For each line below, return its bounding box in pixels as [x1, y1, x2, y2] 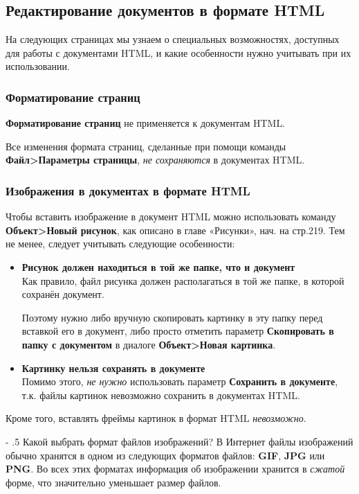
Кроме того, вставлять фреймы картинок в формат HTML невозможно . [6, 411, 306, 425]
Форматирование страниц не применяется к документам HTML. [6, 116, 286, 130]
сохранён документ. [21, 287, 104, 301]
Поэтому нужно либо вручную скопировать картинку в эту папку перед [21, 310, 323, 324]
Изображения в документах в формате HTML [6, 182, 250, 199]
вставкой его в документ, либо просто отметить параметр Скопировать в [21, 324, 334, 338]
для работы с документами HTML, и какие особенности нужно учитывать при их [6, 45, 351, 60]
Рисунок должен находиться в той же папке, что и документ [21, 259, 295, 274]
